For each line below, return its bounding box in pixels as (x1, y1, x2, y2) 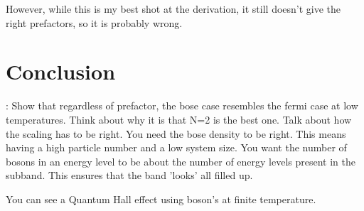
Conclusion (6, 57, 116, 86)
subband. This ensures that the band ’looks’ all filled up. (6, 168, 253, 183)
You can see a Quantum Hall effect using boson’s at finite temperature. (6, 191, 316, 206)
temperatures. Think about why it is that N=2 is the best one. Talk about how (6, 112, 352, 126)
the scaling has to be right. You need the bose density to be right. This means (6, 126, 346, 141)
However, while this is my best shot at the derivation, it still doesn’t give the (6, 1, 341, 16)
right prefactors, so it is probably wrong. (6, 15, 183, 30)
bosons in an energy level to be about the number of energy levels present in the (6, 153, 355, 168)
